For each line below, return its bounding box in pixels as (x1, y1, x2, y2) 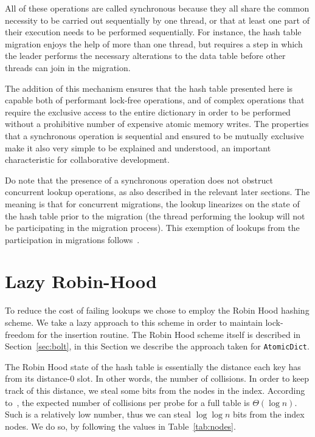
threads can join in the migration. (5, 61, 131, 74)
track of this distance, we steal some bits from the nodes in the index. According (5, 384, 305, 397)
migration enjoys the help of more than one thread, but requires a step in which (5, 37, 303, 50)
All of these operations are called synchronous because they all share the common (5, 2, 310, 14)
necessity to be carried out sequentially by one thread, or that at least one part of (5, 13, 310, 26)
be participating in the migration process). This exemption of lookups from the (5, 221, 300, 234)
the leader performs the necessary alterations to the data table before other (5, 49, 286, 62)
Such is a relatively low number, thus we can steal (5, 408, 191, 421)
